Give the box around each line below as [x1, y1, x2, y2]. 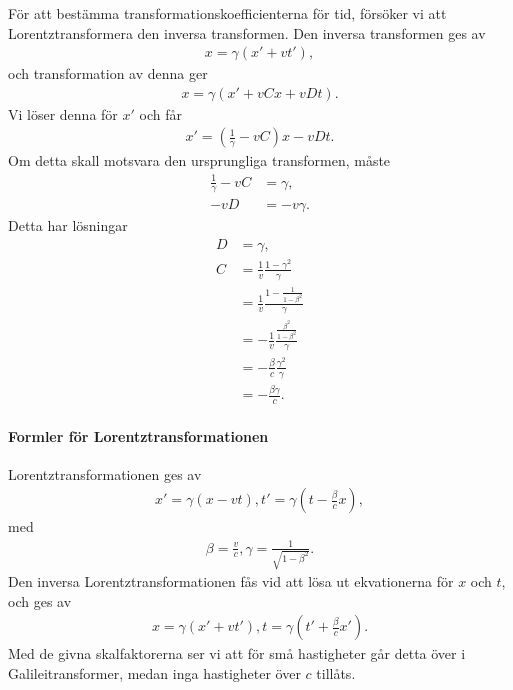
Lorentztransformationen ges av [8, 463, 202, 484]
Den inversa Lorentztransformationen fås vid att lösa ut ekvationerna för [8, 571, 454, 592]
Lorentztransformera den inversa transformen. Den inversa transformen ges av [8, 22, 486, 43]
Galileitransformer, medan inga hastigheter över [8, 663, 301, 684]
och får [139, 103, 182, 124]
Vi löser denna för [8, 103, 118, 124]
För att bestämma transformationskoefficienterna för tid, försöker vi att [8, 3, 447, 23]
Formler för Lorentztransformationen [8, 425, 269, 446]
